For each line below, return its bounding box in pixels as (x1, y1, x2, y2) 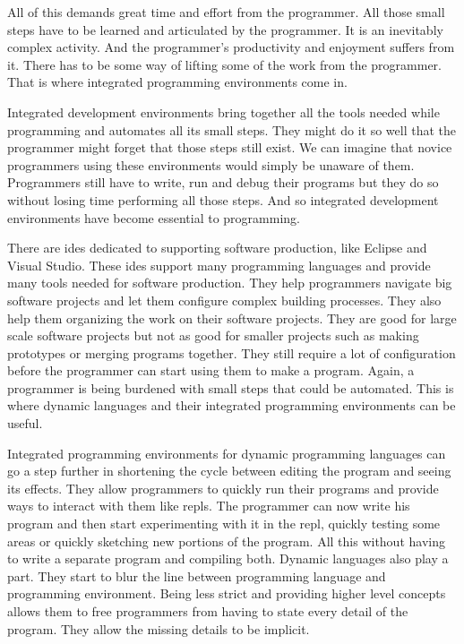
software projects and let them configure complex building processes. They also (7, 290, 442, 309)
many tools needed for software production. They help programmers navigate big (7, 273, 452, 292)
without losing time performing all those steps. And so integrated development (7, 190, 439, 209)
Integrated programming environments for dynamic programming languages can (7, 443, 446, 462)
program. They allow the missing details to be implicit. (7, 619, 310, 638)
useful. (7, 414, 43, 433)
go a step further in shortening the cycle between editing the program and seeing (7, 461, 451, 480)
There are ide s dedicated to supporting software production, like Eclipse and (7, 238, 427, 257)
